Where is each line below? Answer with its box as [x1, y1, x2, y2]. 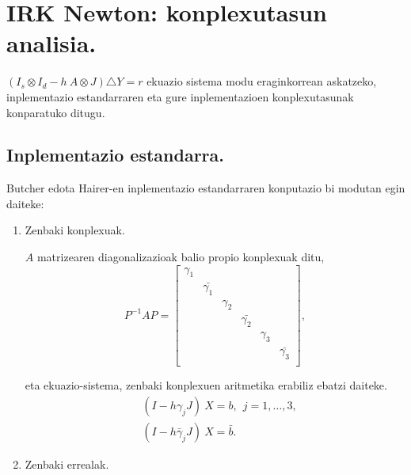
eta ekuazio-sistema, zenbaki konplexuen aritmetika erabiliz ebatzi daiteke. [25, 377, 387, 393]
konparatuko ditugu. [6, 104, 105, 120]
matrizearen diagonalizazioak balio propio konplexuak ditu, [36, 249, 325, 265]
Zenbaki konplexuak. [25, 222, 125, 238]
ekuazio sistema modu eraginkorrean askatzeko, [147, 73, 377, 89]
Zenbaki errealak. [25, 455, 109, 472]
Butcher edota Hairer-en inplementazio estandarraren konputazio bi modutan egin [6, 180, 405, 196]
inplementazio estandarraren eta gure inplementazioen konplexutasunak [6, 88, 354, 104]
